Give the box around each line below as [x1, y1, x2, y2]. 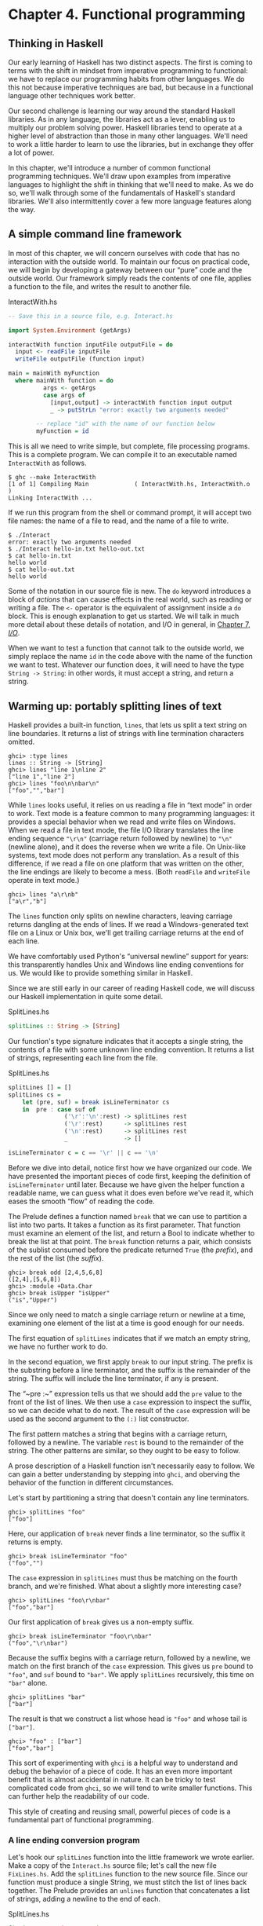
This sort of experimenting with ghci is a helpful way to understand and [8, 1758, 239, 1767]
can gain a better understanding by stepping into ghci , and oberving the [8, 1469, 240, 1478]
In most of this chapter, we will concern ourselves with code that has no [8, 248, 240, 258]
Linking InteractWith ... [8, 494, 92, 502]
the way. [8, 205, 36, 214]
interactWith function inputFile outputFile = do [8, 340, 174, 349]
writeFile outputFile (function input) [15, 355, 146, 363]
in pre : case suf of [22, 1105, 96, 1113]
